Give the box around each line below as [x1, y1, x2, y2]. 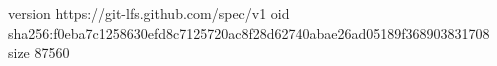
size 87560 [8, 42, 70, 63]
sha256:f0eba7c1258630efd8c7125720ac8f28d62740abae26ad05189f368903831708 [8, 22, 490, 43]
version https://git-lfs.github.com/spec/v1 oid [8, 3, 290, 23]
